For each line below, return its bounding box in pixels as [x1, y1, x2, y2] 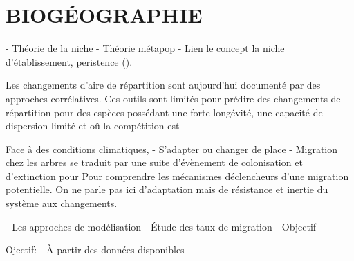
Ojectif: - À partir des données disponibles [6, 242, 185, 257]
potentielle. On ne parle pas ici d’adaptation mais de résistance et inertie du [6, 182, 328, 197]
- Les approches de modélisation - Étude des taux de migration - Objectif [6, 219, 317, 233]
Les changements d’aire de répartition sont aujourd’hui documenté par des [6, 78, 321, 92]
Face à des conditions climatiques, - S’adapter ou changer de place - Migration [6, 141, 338, 156]
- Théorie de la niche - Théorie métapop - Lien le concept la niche [6, 41, 285, 55]
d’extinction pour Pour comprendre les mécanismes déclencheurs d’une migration [6, 168, 349, 183]
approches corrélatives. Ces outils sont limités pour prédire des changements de [6, 91, 341, 105]
